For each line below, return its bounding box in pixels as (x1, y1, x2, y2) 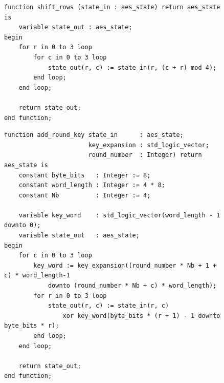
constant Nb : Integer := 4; (18, 191, 151, 199)
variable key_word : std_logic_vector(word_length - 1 (18, 211, 220, 219)
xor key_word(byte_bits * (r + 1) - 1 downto (62, 312, 220, 319)
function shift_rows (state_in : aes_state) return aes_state (4, 4, 220, 11)
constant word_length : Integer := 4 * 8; (18, 182, 165, 189)
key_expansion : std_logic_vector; (88, 141, 209, 149)
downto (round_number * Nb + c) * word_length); (48, 282, 217, 290)
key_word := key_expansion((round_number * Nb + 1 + (33, 261, 217, 269)
